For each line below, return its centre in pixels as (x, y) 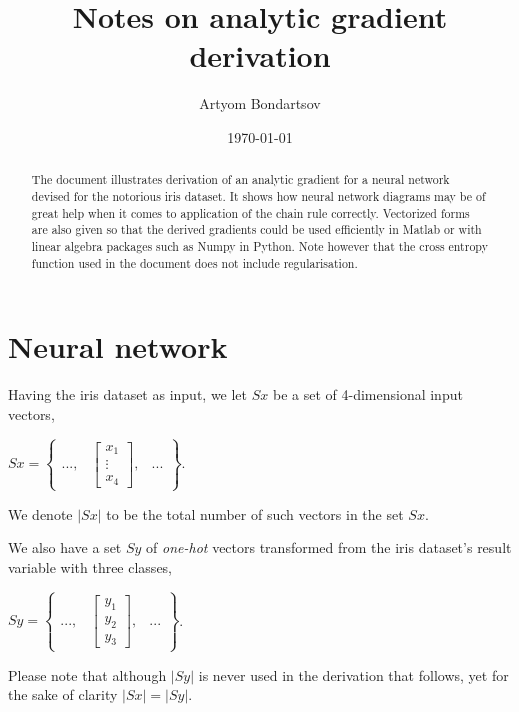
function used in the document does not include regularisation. (194, 262)
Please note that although (87, 674)
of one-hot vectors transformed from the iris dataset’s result (329, 547)
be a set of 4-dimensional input (367, 394)
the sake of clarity (63, 694)
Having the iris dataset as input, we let (128, 394)
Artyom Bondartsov (260, 103)
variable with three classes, (90, 567)
